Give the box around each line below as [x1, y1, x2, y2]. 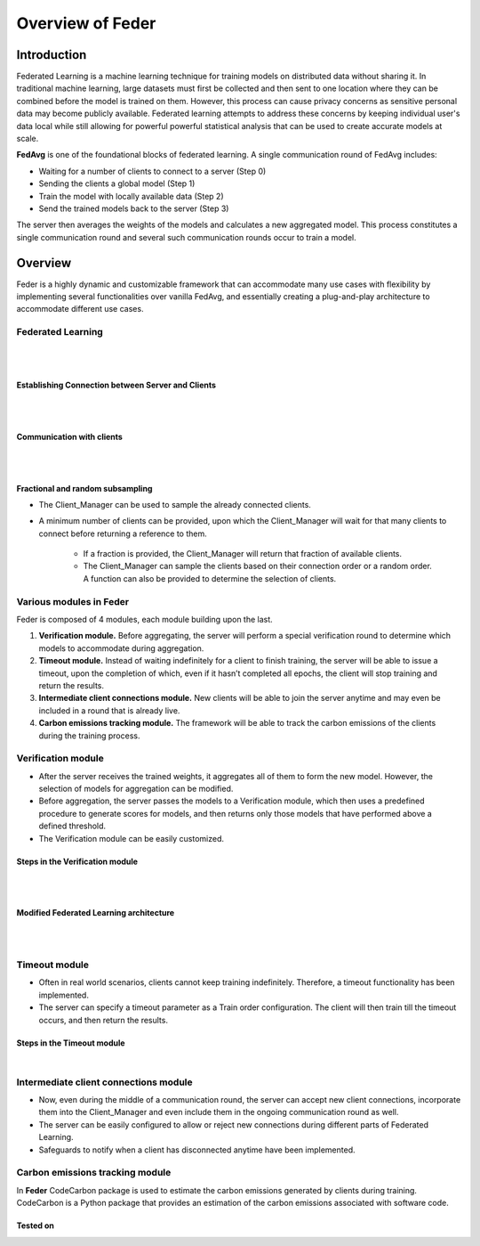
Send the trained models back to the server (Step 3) [38, 203, 229, 214]
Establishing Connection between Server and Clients [16, 379, 217, 390]
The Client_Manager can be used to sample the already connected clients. [38, 499, 311, 509]
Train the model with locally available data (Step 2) [38, 191, 224, 201]
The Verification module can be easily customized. [38, 833, 224, 843]
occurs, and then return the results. [38, 1014, 169, 1025]
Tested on [16, 1220, 55, 1231]
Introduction [16, 47, 87, 62]
